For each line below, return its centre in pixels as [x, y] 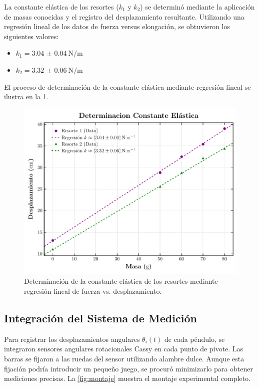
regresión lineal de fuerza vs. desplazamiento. [93, 291]
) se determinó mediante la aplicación [197, 7]
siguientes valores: [31, 36]
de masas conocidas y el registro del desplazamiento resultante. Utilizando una [124, 16]
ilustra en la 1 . [26, 96]
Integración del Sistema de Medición [100, 318]
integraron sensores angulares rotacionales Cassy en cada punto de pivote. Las [124, 349]
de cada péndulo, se [195, 339]
